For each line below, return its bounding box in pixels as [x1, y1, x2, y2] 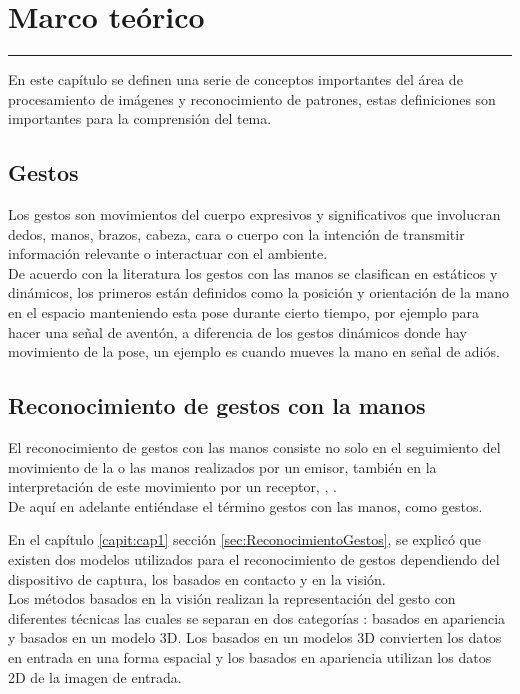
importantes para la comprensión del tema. [8, 108, 272, 129]
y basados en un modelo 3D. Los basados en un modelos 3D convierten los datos [8, 627, 502, 648]
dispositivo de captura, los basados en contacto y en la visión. [8, 568, 386, 589]
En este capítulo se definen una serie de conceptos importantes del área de [8, 69, 463, 90]
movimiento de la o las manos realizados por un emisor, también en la [8, 456, 437, 477]
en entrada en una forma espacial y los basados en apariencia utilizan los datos [8, 647, 492, 667]
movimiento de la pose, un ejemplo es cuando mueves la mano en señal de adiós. [8, 341, 500, 362]
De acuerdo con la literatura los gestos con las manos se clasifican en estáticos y [8, 262, 498, 283]
